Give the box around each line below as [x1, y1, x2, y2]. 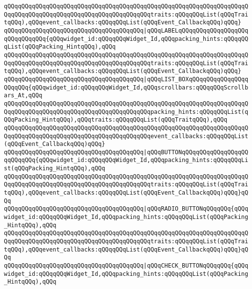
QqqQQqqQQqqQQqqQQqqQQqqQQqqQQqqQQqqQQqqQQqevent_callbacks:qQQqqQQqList [4, 132, 249, 140]
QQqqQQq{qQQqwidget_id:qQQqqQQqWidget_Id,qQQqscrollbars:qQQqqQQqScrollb [4, 84, 249, 91]
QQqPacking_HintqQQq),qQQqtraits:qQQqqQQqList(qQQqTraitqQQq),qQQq [4, 116, 228, 124]
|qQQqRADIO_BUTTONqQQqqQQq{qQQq [143, 205, 249, 213]
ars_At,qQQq [4, 92, 42, 99]
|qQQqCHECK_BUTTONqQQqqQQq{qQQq [143, 262, 249, 269]
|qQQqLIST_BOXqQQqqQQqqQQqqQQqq [143, 75, 249, 83]
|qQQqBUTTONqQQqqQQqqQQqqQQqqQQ [143, 148, 249, 156]
